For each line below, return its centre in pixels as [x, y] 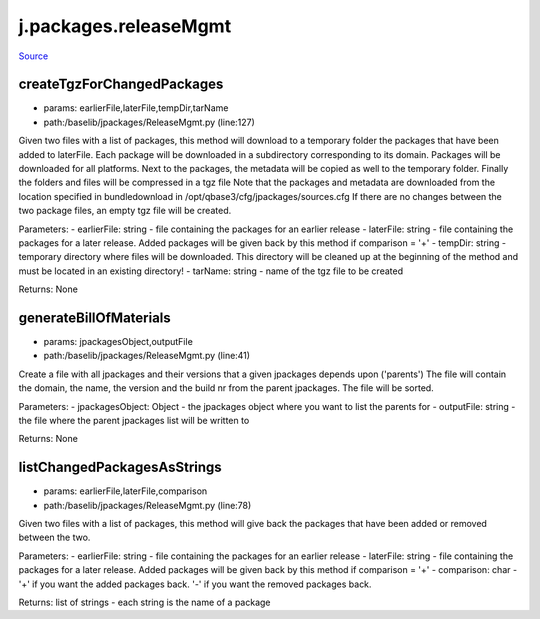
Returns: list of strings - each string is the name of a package [144, 602]
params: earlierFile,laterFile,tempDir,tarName [136, 108]
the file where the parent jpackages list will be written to [134, 420]
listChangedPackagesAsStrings [120, 467]
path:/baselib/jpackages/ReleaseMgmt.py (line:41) [146, 356]
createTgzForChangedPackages [121, 84]
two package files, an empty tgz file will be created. [125, 211]
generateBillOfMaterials [95, 317]
